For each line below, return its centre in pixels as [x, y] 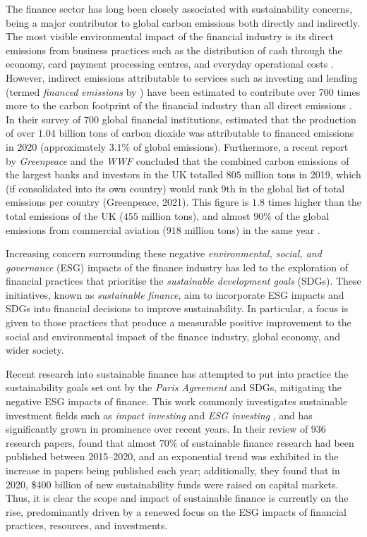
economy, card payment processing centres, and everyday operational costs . [170, 64]
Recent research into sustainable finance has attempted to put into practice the [177, 373]
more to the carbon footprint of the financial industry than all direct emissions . [179, 105]
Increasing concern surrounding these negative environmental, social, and [164, 253]
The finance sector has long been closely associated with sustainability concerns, [179, 8]
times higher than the [314, 202]
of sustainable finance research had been [267, 442]
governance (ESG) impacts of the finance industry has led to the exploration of [177, 267]
